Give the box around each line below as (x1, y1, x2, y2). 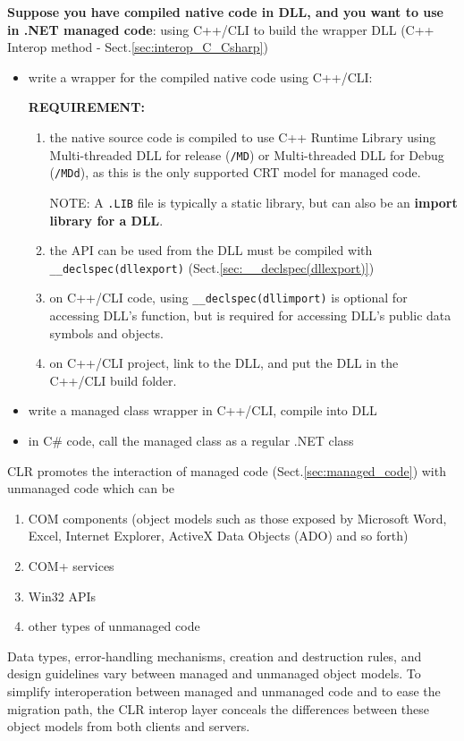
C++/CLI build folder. (49, 370, 177, 389)
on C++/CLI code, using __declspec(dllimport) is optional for (49, 288, 408, 307)
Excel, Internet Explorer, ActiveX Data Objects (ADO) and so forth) (28, 526, 409, 545)
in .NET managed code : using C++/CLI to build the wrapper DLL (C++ (7, 20, 434, 38)
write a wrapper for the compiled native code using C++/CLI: (28, 67, 373, 86)
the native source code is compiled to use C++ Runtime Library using (49, 127, 436, 146)
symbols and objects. (49, 323, 164, 342)
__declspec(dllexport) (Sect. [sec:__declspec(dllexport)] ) (49, 258, 375, 277)
